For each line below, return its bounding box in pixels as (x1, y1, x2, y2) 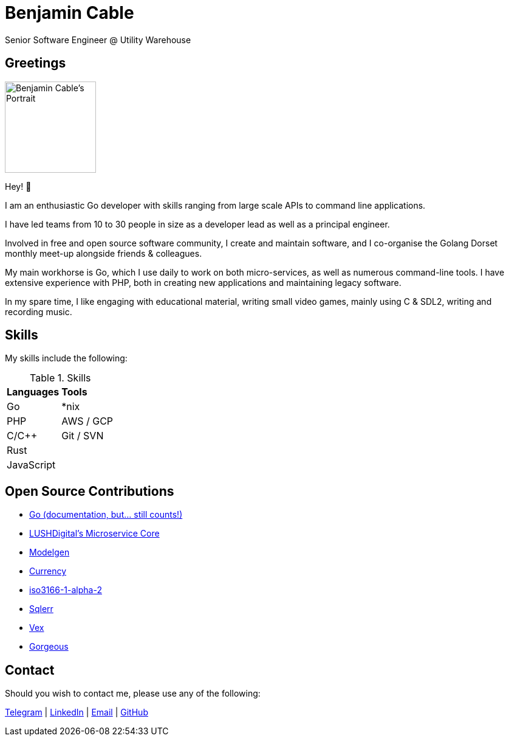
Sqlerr (29, 604, 53, 614)
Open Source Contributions (5, 483, 174, 499)
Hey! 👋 (5, 181, 32, 192)
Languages (7, 386, 60, 398)
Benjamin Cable (5, 2, 134, 23)
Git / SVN (61, 430, 104, 442)
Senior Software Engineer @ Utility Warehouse (5, 34, 191, 45)
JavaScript (7, 459, 56, 471)
